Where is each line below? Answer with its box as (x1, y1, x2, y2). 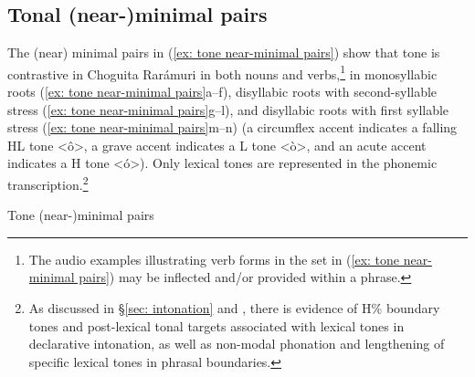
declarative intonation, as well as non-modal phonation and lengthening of (28, 334, 445, 353)
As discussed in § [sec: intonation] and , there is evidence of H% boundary (28, 298, 440, 318)
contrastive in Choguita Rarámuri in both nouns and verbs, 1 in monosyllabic (7, 61, 438, 83)
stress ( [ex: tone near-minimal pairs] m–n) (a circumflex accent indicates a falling (7, 118, 458, 137)
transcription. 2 (7, 173, 89, 194)
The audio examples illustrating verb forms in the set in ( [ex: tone (28, 249, 400, 268)
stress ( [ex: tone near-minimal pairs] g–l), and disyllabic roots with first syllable (7, 99, 449, 119)
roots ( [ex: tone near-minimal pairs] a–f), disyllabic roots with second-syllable (7, 82, 438, 101)
